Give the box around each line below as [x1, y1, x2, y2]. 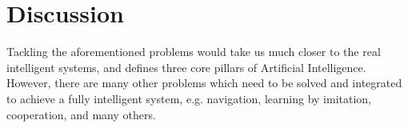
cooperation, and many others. [6, 106, 156, 122]
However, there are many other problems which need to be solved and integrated [6, 74, 402, 91]
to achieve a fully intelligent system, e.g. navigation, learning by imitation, [6, 90, 371, 106]
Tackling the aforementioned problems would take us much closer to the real [6, 43, 381, 60]
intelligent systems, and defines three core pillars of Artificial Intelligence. [6, 58, 366, 75]
